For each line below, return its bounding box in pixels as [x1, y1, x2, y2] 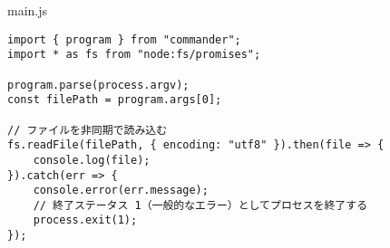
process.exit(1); [33, 214, 138, 227]
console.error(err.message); [33, 184, 209, 197]
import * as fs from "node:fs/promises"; [7, 48, 261, 62]
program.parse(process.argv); [7, 78, 190, 91]
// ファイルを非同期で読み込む [7, 123, 168, 137]
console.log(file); [33, 153, 151, 167]
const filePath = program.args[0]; [7, 93, 222, 107]
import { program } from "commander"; [7, 33, 241, 46]
